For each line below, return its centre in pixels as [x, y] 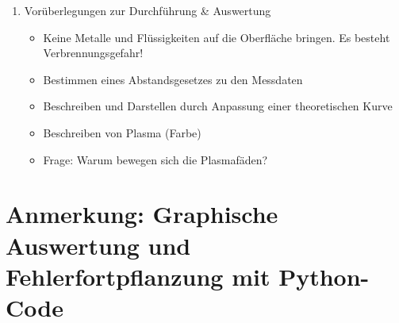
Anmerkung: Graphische [142, 214]
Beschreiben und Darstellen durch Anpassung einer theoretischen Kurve [218, 106]
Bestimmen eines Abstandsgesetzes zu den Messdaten [173, 79]
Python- [324, 276]
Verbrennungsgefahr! [93, 53]
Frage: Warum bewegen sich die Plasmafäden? [155, 159]
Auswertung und [98, 245]
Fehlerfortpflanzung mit [138, 276]
